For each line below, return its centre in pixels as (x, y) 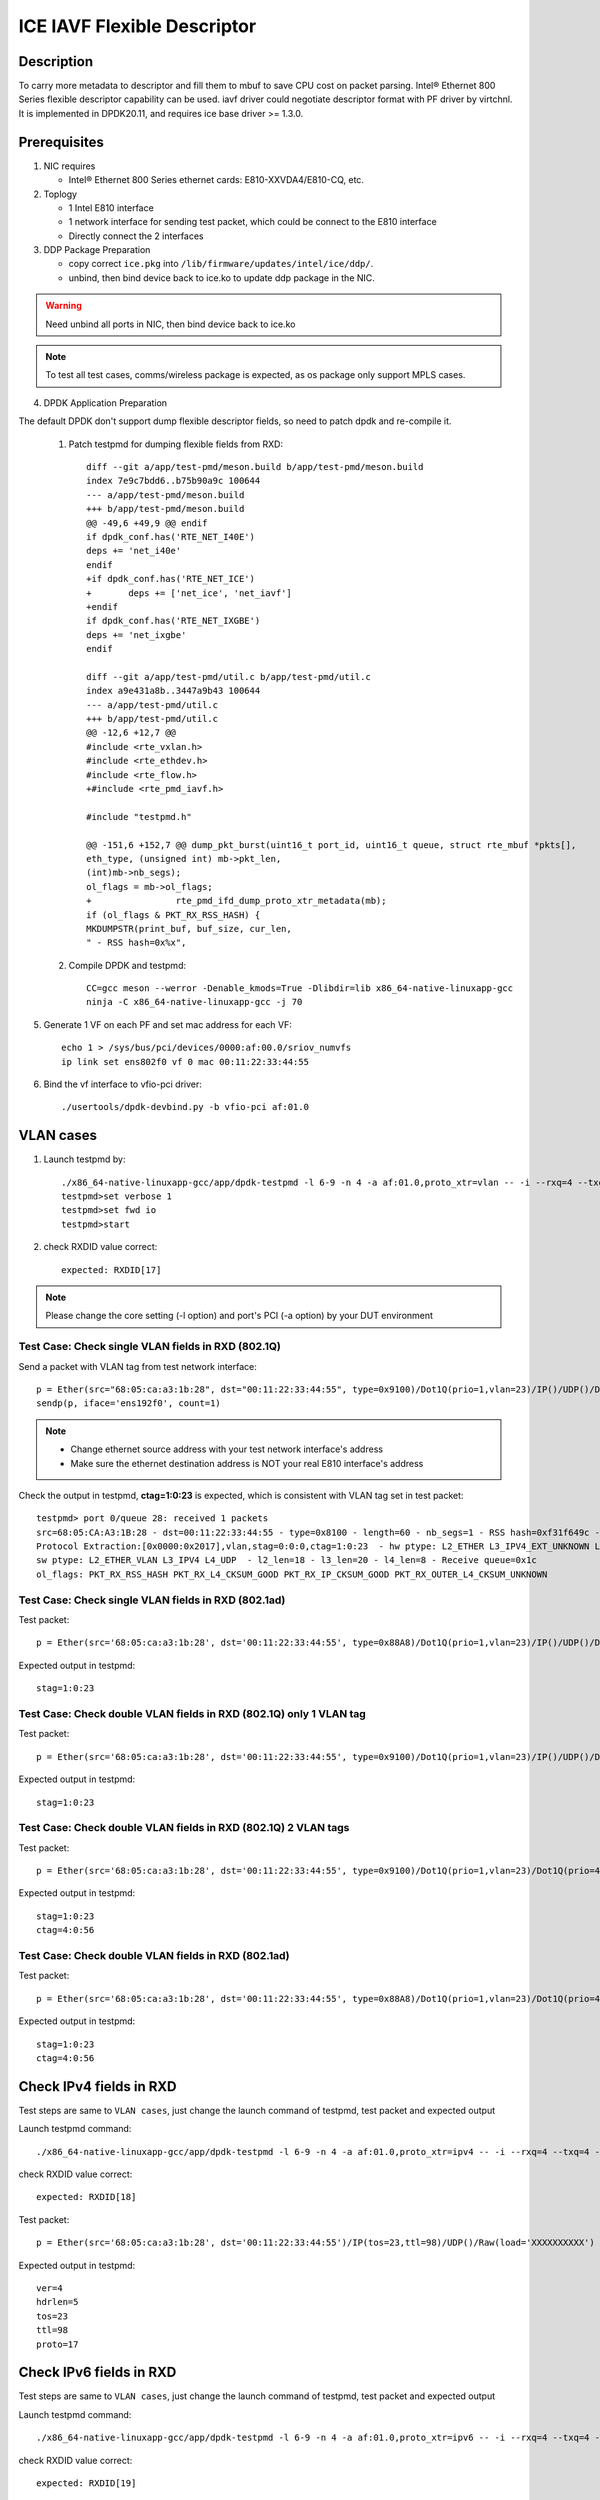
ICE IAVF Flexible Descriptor (137, 26)
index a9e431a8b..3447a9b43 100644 (173, 691)
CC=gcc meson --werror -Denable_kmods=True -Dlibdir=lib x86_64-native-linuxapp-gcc (300, 988)
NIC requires (69, 166)
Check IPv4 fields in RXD (97, 2086)
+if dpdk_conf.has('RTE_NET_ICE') (170, 579)
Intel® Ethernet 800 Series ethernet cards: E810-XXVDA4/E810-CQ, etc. (216, 180)
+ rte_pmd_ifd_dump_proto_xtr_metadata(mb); (236, 901)
